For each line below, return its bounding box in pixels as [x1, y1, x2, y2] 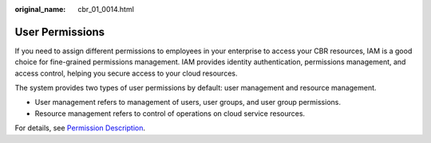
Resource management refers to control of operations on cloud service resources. [34, 108, 306, 118]
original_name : [14, 5, 66, 14]
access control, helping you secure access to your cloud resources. [14, 68, 238, 78]
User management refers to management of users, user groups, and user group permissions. [34, 98, 341, 107]
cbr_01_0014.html [77, 5, 135, 14]
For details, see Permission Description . [14, 123, 146, 133]
